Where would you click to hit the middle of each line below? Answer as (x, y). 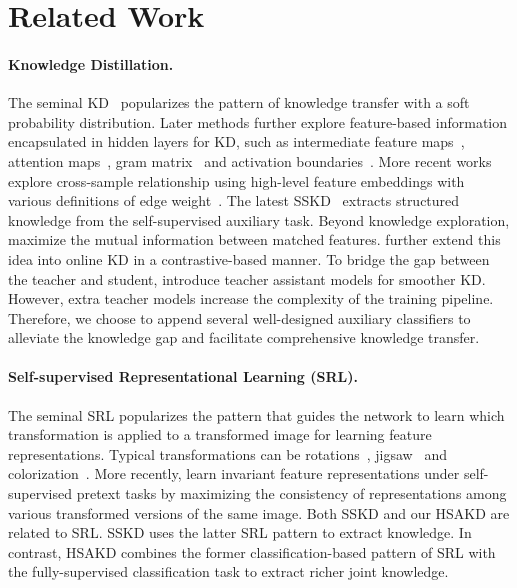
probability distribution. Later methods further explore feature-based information (257, 121)
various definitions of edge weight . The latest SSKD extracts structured (234, 200)
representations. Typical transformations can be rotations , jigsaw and (227, 453)
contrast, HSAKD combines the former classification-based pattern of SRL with (252, 551)
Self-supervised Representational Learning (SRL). (183, 376)
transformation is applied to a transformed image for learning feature (220, 434)
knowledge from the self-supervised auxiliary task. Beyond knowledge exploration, (259, 219)
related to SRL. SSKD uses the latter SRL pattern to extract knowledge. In (240, 532)
